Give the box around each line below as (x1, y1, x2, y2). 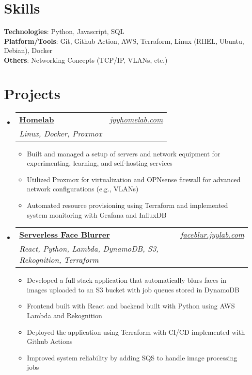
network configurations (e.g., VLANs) (27, 184, 139, 194)
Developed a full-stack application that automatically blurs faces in (27, 275, 227, 285)
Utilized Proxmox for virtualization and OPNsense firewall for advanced (27, 174, 241, 184)
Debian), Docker (4, 45, 52, 55)
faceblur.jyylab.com (180, 229, 244, 240)
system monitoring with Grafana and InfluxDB (27, 209, 167, 220)
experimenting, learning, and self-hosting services (27, 158, 173, 168)
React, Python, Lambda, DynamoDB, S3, (19, 243, 158, 255)
